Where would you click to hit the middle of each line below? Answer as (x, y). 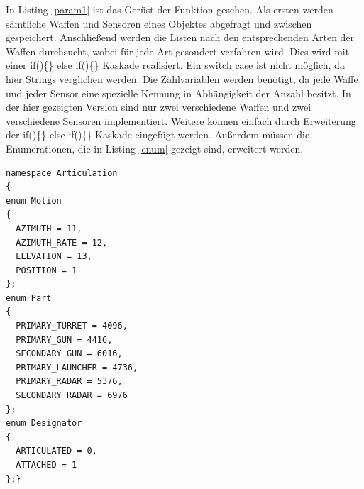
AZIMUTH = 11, (49, 228)
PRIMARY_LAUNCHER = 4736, (77, 367)
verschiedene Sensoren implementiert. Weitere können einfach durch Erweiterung (181, 120)
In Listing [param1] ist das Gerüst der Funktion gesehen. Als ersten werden (170, 9)
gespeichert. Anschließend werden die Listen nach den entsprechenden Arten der (180, 37)
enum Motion (34, 200)
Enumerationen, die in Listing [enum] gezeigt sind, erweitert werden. (155, 148)
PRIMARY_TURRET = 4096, (72, 326)
